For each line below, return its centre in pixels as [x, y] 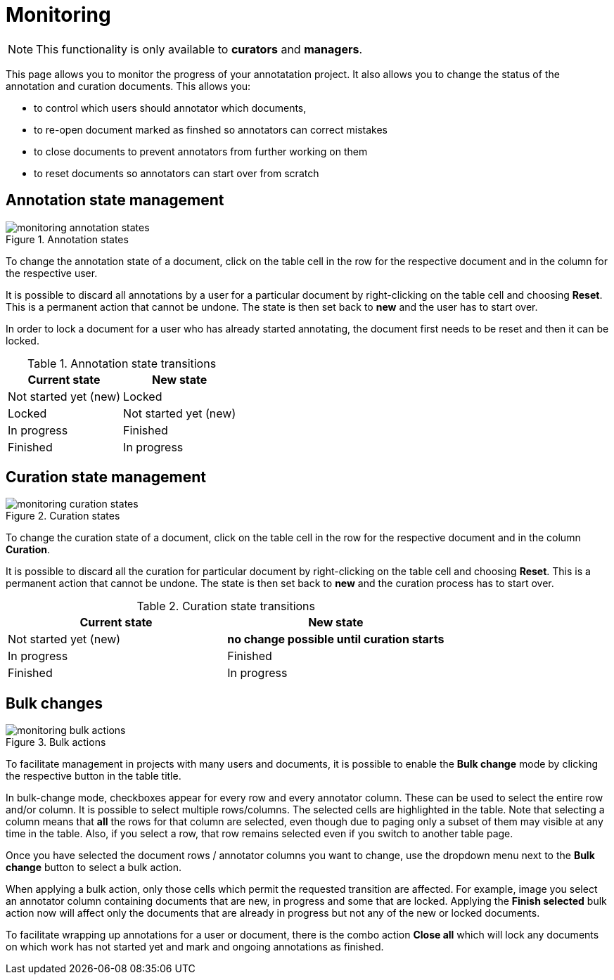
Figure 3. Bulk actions [56, 742]
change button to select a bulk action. [94, 868]
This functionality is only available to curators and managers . [199, 49]
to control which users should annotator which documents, [170, 108]
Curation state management [106, 477]
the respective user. [52, 273]
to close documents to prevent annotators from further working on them [201, 151]
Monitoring [58, 15]
